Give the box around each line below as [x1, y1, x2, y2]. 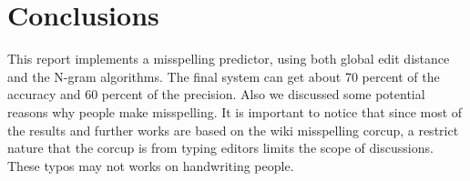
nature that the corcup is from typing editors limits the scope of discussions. [7, 138, 434, 157]
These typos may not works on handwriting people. [7, 156, 294, 175]
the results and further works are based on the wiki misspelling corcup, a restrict [7, 120, 459, 139]
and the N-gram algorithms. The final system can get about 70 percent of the [7, 66, 440, 85]
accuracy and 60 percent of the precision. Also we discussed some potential [7, 85, 425, 104]
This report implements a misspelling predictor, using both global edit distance [7, 49, 450, 68]
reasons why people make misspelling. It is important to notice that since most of [7, 102, 463, 121]
